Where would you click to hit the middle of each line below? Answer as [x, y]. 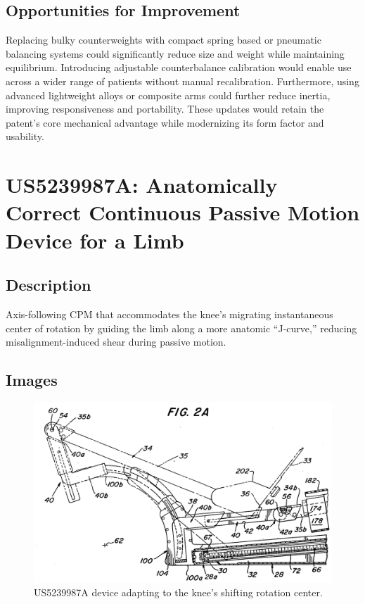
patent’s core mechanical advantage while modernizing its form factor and [165, 122]
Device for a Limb [95, 240]
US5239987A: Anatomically [142, 185]
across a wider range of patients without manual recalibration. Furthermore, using [182, 81]
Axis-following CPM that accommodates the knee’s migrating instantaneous [169, 314]
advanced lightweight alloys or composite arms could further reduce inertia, [168, 95]
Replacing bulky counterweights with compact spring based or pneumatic [164, 40]
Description [49, 285]
